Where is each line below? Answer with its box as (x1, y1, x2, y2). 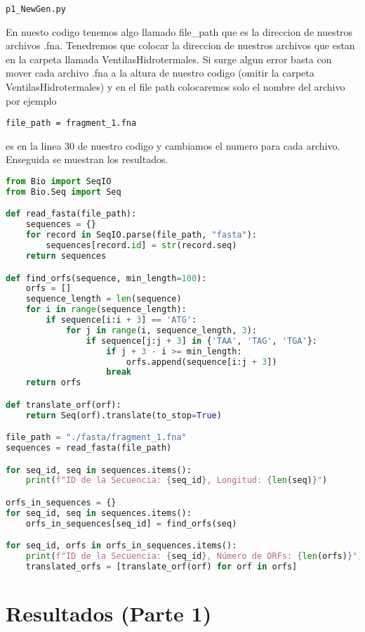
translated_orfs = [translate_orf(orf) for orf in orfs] (25, 562, 298, 572)
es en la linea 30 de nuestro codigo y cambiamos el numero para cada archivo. (6, 138, 340, 153)
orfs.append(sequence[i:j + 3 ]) (126, 356, 277, 367)
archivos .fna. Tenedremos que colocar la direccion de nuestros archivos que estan (6, 38, 355, 53)
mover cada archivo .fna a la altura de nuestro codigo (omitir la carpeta (6, 65, 314, 80)
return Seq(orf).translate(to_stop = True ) (25, 410, 222, 420)
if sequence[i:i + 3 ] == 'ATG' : (46, 315, 197, 325)
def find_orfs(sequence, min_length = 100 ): (6, 273, 207, 283)
